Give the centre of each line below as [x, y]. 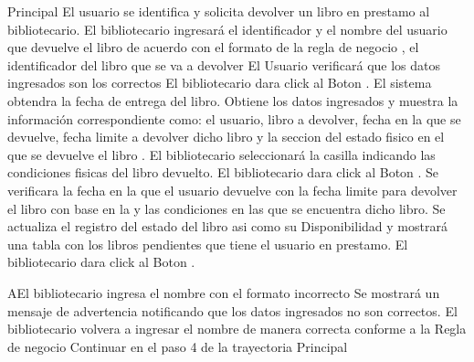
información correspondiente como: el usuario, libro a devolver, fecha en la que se [234, 118]
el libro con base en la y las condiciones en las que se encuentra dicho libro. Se [226, 208]
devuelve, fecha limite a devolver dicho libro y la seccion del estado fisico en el [226, 137]
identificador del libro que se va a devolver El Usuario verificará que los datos [224, 64]
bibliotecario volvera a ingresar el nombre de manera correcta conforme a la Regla [237, 329]
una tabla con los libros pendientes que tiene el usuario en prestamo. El [208, 244]
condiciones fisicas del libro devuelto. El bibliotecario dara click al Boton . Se [223, 172]
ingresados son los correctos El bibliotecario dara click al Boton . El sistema [220, 83]
